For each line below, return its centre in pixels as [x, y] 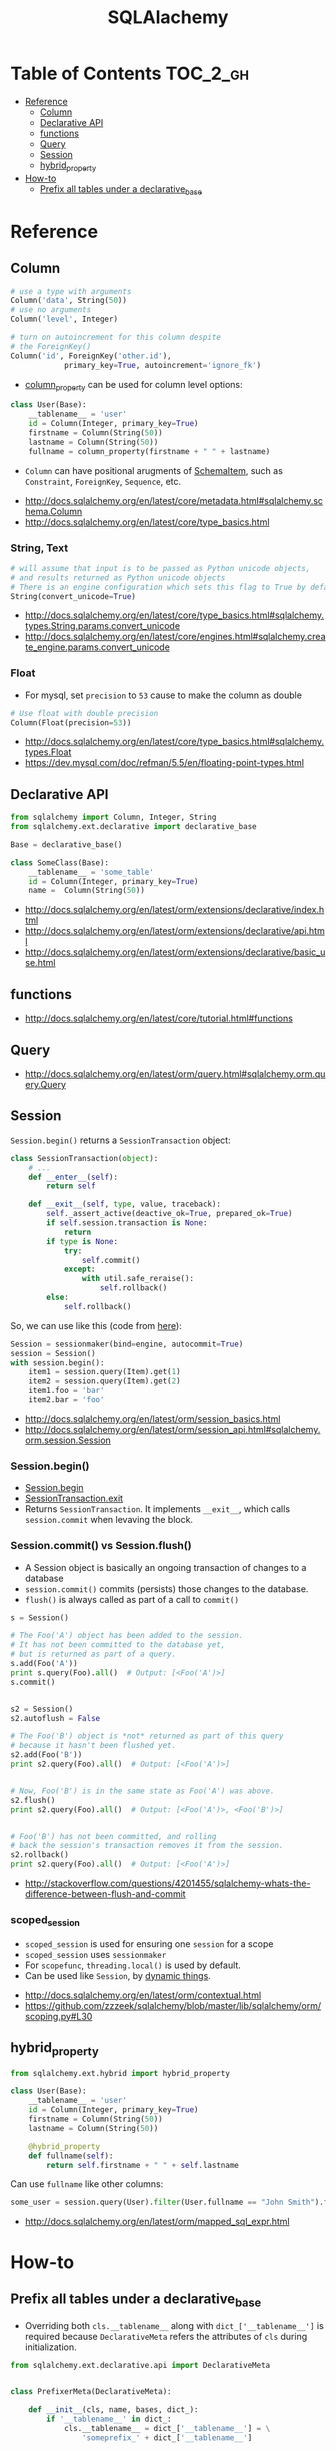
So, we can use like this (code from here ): [96, 1325]
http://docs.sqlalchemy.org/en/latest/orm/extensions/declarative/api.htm [174, 931]
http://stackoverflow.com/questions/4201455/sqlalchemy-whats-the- [167, 1883]
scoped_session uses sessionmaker [95, 1954]
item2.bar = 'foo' [66, 1400]
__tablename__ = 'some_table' [91, 872]
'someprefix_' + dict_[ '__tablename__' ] [167, 2437]
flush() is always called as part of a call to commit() [132, 1599]
